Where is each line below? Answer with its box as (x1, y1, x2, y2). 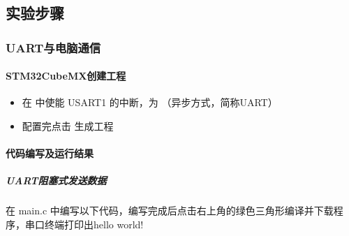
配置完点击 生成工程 (22, 119, 114, 133)
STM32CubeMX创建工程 (6, 68, 126, 83)
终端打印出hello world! (44, 216, 144, 231)
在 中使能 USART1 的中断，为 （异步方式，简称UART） (22, 95, 278, 110)
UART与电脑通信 (6, 38, 101, 56)
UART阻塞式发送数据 (6, 173, 107, 188)
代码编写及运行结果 (6, 146, 94, 161)
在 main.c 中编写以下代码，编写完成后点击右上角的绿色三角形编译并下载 (6, 203, 334, 218)
